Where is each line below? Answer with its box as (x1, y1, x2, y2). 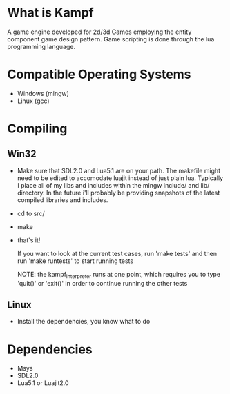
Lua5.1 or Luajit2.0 (17, 379, 69, 387)
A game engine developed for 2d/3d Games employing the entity (7, 28, 192, 36)
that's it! (17, 236, 41, 244)
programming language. (7, 42, 76, 50)
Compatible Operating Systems (7, 67, 191, 82)
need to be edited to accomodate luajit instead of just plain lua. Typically (17, 174, 223, 182)
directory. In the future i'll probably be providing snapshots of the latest (17, 188, 220, 197)
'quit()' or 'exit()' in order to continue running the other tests (17, 279, 188, 287)
